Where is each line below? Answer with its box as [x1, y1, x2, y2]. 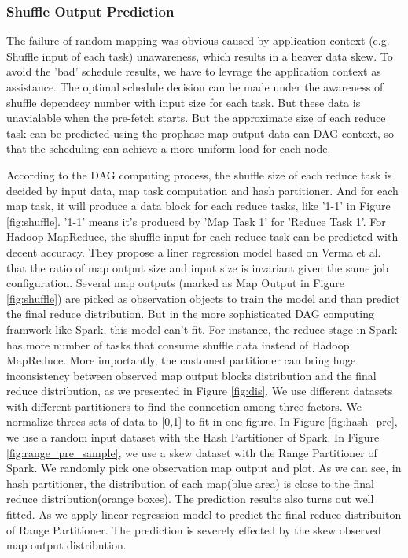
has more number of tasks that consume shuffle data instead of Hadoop [6, 336, 350, 353]
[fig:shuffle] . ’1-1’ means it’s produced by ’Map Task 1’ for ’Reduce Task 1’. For [6, 212, 386, 229]
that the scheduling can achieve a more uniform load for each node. [6, 140, 331, 157]
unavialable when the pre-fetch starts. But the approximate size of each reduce [6, 109, 386, 126]
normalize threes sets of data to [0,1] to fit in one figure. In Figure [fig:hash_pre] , [6, 413, 398, 430]
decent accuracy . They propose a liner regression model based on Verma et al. [6, 243, 381, 260]
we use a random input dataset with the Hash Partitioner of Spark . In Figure [6, 429, 380, 445]
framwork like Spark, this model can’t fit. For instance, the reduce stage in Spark [6, 320, 398, 337]
